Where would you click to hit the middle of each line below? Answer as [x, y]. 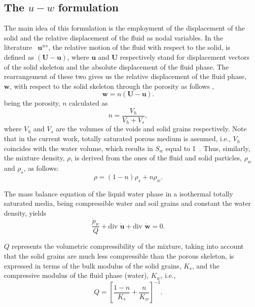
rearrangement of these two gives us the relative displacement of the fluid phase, [125, 76]
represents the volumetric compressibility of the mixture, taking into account [128, 246]
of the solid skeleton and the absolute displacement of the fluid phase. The [116, 66]
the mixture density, [35, 158]
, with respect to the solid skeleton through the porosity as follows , [112, 86]
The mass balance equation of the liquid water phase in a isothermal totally [119, 193]
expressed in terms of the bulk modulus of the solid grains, [93, 265]
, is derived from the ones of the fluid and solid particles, [156, 158]
